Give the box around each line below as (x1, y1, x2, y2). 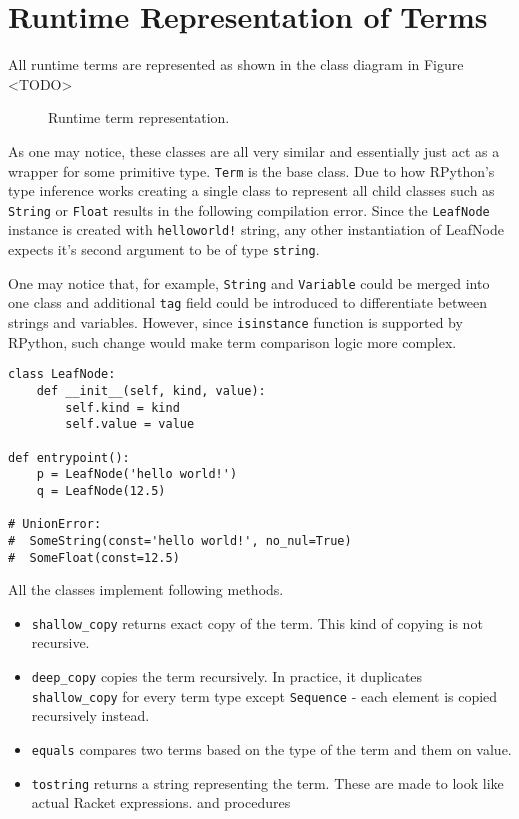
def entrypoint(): (8, 450, 130, 465)
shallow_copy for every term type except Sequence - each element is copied (31, 685, 498, 706)
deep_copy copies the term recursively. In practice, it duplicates (31, 666, 423, 686)
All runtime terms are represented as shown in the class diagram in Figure (8, 54, 464, 75)
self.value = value (65, 417, 195, 432)
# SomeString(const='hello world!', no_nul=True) (8, 533, 352, 548)
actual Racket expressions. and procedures (31, 792, 291, 813)
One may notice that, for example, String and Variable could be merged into (8, 272, 490, 293)
